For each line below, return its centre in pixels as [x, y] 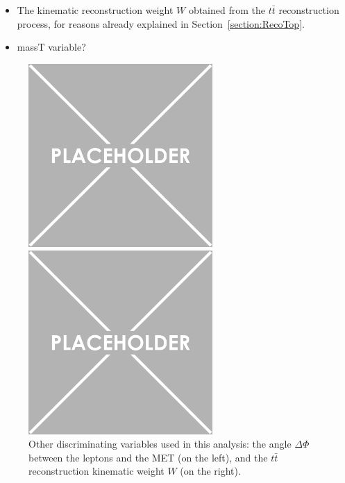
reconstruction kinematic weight [96, 471]
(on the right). [210, 471]
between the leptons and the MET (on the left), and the [148, 457]
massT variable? [51, 47]
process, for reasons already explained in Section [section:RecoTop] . [161, 23]
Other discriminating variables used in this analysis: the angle [160, 444]
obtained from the [227, 10]
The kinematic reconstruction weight [95, 10]
